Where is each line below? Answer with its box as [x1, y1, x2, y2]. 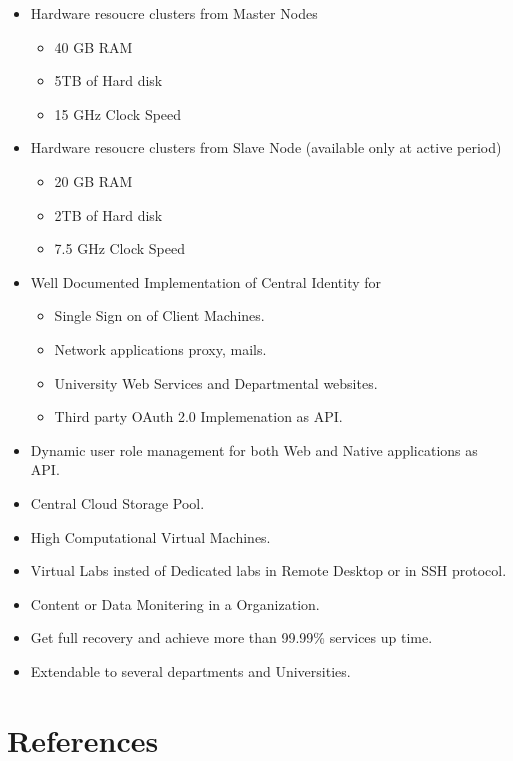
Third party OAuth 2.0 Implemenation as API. [54, 406, 343, 427]
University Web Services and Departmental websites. [54, 372, 378, 393]
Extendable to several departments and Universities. [30, 660, 351, 681]
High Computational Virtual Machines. [30, 526, 271, 547]
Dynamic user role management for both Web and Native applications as [30, 439, 478, 460]
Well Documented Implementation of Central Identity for [30, 271, 382, 292]
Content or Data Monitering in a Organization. [30, 593, 320, 614]
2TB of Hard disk [54, 204, 163, 225]
